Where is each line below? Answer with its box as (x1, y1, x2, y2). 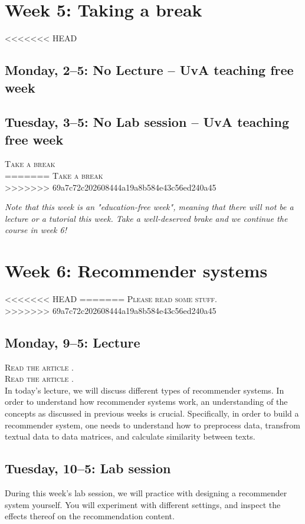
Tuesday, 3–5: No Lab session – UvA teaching (5, 113, 289, 131)
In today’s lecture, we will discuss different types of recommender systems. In (5, 384, 284, 396)
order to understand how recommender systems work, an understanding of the (5, 395, 288, 408)
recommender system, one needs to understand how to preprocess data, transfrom (5, 418, 300, 431)
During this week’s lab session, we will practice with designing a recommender (5, 486, 287, 499)
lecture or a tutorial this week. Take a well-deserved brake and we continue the (5, 212, 288, 224)
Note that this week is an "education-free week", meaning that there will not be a (5, 201, 294, 213)
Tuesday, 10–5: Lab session (5, 459, 171, 477)
